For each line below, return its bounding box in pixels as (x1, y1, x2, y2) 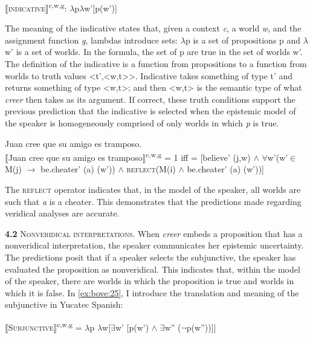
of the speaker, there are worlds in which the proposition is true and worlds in (5, 275, 294, 287)
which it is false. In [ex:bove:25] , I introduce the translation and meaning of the (5, 286, 299, 299)
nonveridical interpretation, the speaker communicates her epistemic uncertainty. (5, 239, 304, 252)
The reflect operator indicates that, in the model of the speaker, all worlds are (5, 183, 301, 196)
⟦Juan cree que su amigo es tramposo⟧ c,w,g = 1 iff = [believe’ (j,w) (5, 149, 251, 163)
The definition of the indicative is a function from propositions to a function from (5, 57, 307, 70)
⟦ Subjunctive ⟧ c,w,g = (5, 319, 82, 333)
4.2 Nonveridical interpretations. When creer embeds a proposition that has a (5, 227, 303, 239)
